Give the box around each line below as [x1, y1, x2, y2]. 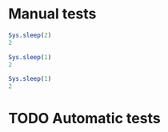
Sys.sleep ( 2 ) [8, 31, 52, 39]
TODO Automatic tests [8, 110, 162, 128]
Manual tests [8, 5, 97, 23]
